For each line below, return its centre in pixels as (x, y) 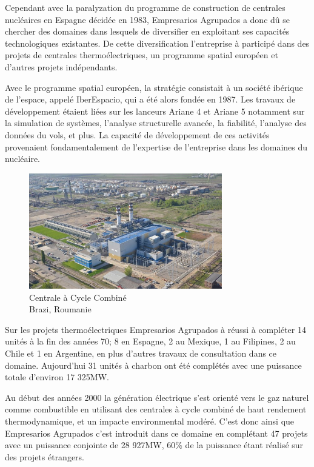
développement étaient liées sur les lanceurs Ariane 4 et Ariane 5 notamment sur (155, 111)
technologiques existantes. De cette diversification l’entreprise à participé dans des (157, 43)
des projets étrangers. (45, 456)
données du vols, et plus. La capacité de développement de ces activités (137, 134)
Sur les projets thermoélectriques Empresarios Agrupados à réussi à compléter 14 (155, 329)
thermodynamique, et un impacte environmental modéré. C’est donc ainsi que (150, 421)
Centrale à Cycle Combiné (78, 297)
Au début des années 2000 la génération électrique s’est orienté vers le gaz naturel (157, 397)
